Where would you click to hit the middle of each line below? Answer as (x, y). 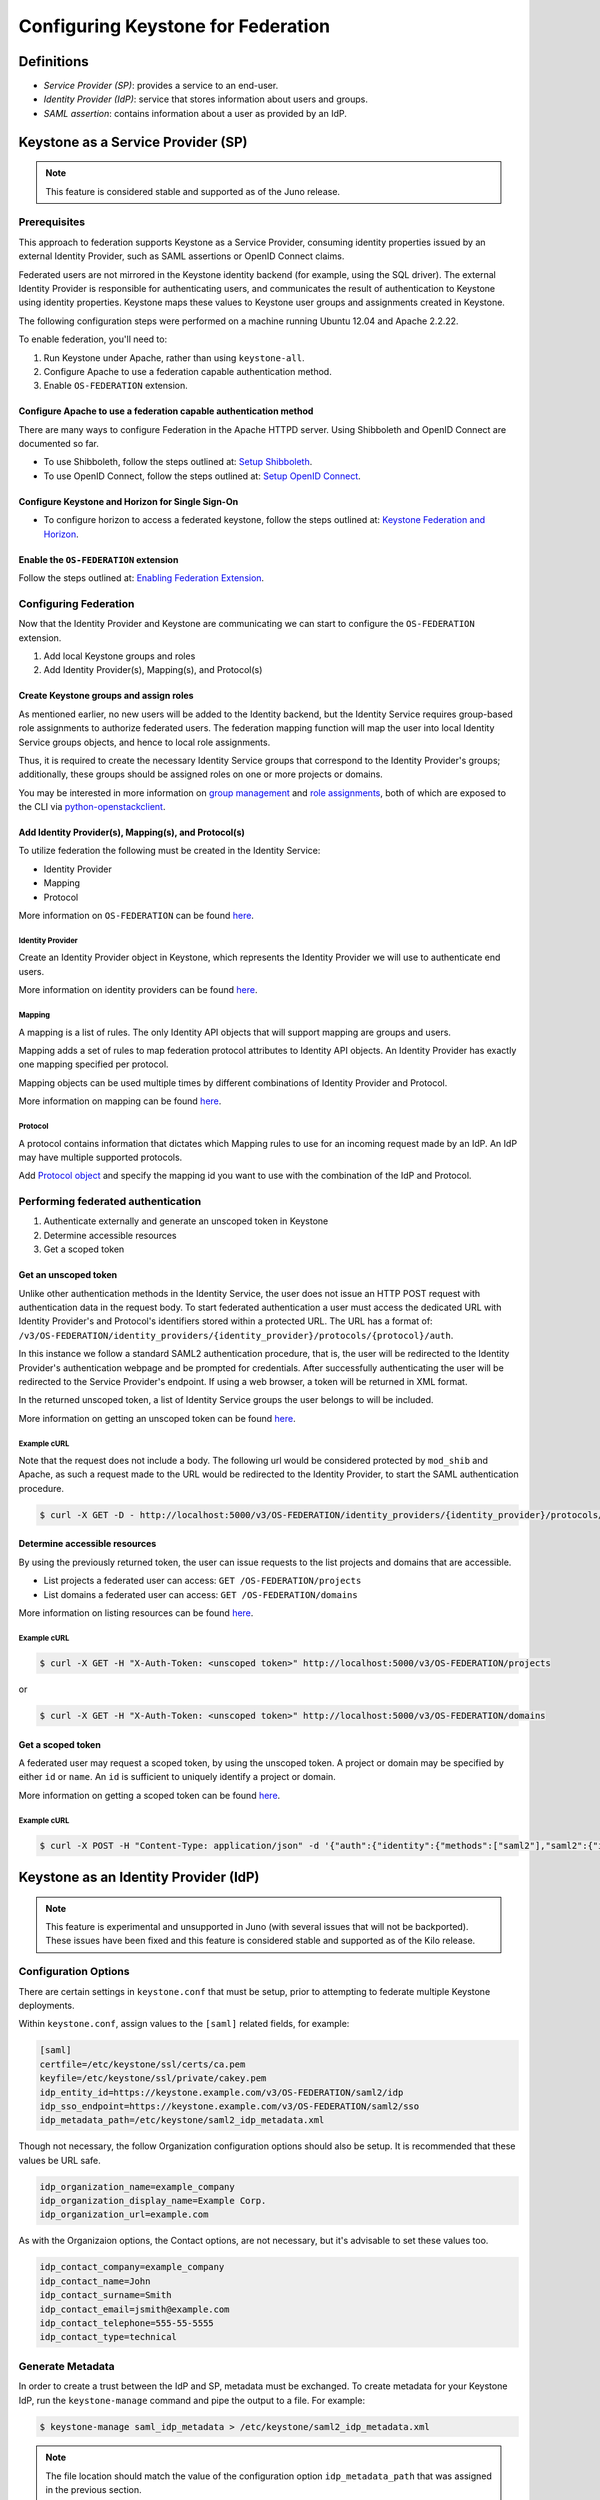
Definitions (53, 61)
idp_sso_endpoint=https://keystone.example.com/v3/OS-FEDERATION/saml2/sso (229, 2106)
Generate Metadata (66, 2366)
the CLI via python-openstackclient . (92, 807)
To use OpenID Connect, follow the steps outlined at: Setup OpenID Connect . (202, 476)
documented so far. (59, 444)
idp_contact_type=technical (108, 2337)
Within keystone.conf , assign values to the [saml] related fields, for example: (184, 2024)
